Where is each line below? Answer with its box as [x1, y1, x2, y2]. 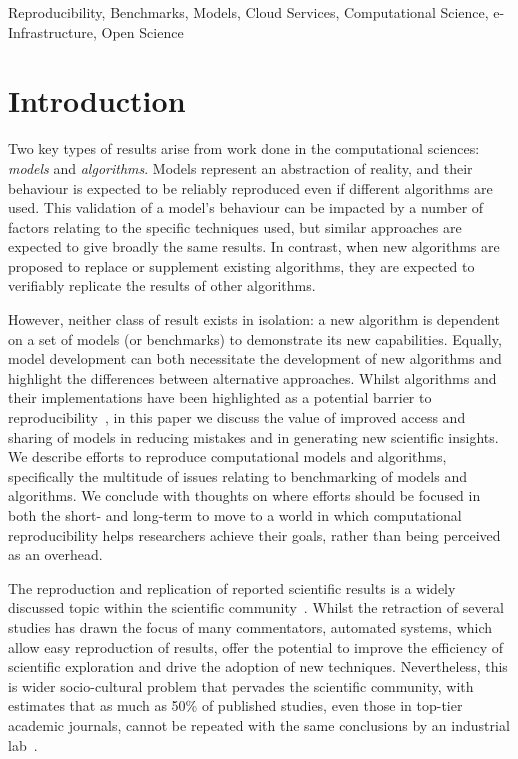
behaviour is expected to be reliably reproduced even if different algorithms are [8, 177, 493, 198]
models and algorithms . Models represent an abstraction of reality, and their [8, 157, 473, 178]
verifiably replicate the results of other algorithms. [8, 275, 316, 296]
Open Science [101, 21, 184, 42]
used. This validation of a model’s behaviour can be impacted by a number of [8, 197, 484, 218]
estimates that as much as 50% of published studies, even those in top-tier [8, 695, 463, 716]
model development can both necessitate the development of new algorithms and [8, 348, 502, 369]
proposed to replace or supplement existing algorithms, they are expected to [8, 255, 475, 276]
